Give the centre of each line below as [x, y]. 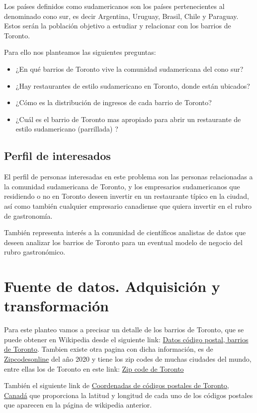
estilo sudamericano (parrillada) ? [67, 129]
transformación [56, 306]
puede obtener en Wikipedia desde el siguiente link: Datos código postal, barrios [126, 339]
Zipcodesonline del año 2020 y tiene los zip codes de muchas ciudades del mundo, [128, 358]
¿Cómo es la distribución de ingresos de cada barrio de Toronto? [114, 102]
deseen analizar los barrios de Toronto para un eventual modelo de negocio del [123, 242]
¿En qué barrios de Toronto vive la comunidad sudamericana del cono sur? [129, 69]
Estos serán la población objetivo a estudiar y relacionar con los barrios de [118, 26]
